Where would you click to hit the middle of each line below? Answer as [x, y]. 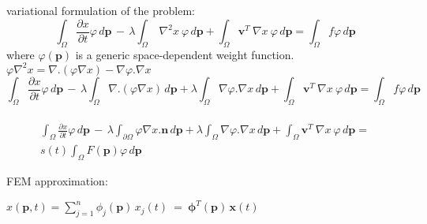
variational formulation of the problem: [101, 10]
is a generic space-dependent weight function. [185, 54]
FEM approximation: [57, 180]
